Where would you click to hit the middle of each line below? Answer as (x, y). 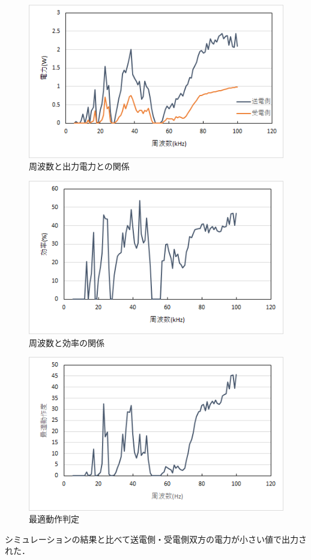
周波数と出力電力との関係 (79, 166)
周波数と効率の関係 (67, 342)
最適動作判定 (54, 519)
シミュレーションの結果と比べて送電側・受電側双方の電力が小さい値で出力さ (156, 539)
